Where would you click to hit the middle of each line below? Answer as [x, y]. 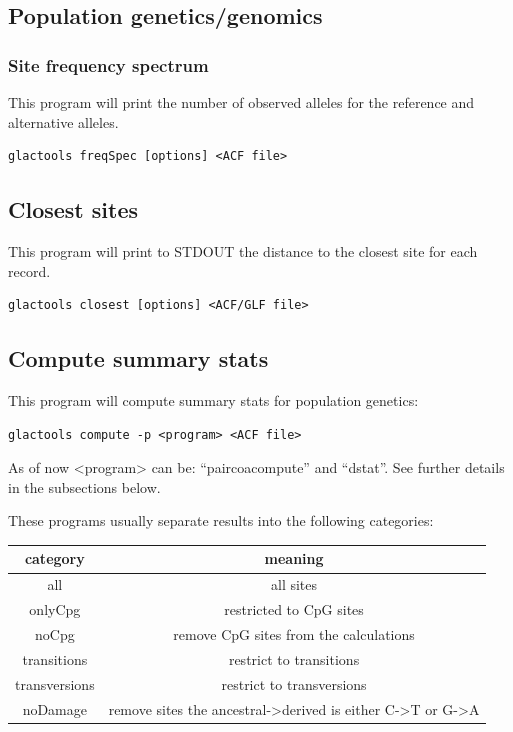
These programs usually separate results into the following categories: [221, 520]
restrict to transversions [294, 683]
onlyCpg [55, 609]
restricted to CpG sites [294, 609]
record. [29, 270]
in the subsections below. [84, 486]
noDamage [54, 708]
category [54, 558]
